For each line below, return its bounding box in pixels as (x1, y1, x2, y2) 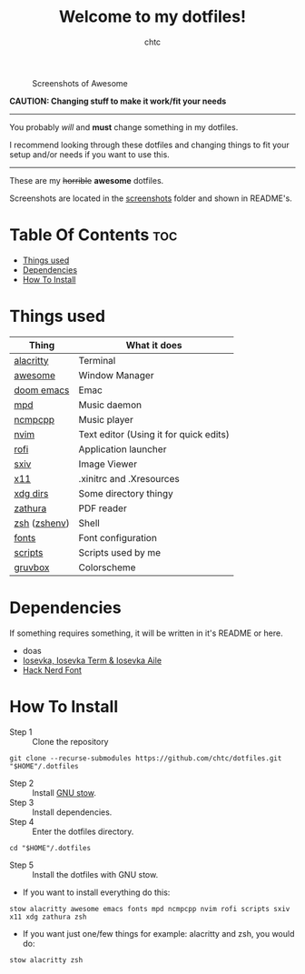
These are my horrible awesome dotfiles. (9, 175, 164, 186)
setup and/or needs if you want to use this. (9, 148, 170, 160)
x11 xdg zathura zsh (9, 912, 88, 921)
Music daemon (78, 398, 143, 411)
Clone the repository (32, 736, 109, 747)
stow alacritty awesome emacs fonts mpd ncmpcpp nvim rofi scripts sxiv (9, 904, 290, 913)
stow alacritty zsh (9, 955, 84, 965)
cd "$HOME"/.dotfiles (9, 843, 92, 852)
